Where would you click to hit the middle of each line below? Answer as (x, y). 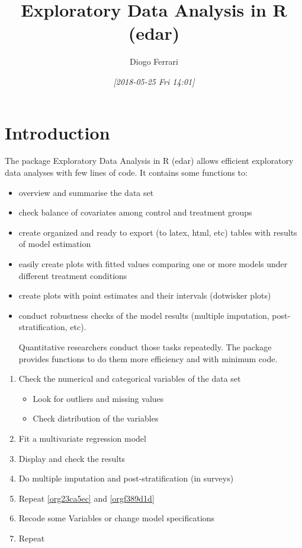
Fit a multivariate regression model (82, 438)
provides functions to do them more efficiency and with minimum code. (148, 358)
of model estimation (55, 244)
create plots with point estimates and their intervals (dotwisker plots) (145, 295)
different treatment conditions (73, 275)
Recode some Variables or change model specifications (117, 518)
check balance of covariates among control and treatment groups (135, 212)
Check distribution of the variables (96, 418)
